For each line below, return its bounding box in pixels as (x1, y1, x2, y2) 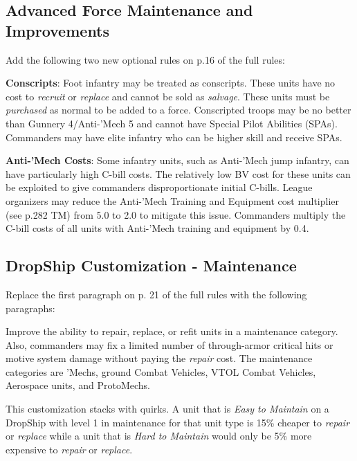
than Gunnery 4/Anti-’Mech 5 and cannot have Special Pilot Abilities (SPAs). (6, 116, 338, 130)
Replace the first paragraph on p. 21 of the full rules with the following (6, 287, 307, 301)
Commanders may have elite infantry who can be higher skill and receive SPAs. (6, 129, 342, 144)
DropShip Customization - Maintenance (6, 255, 297, 276)
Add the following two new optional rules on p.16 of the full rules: (6, 52, 285, 66)
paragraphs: (6, 300, 55, 315)
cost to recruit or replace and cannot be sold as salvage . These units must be (6, 89, 330, 103)
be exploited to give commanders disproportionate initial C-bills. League (6, 180, 313, 195)
